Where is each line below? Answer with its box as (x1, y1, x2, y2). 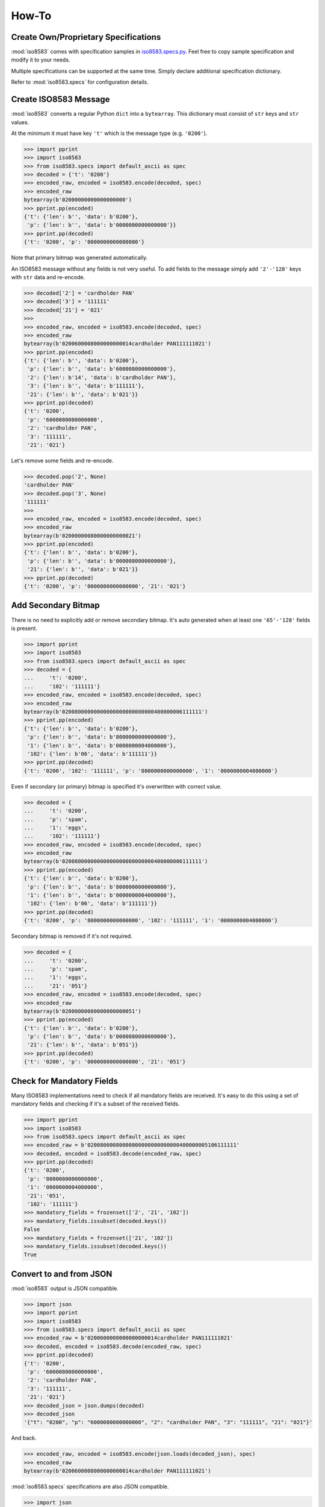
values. (11, 118, 29, 126)
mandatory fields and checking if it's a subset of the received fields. (11, 1100, 180, 1107)
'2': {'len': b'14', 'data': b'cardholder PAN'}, (27, 374, 177, 381)
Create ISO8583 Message (11, 94, 110, 105)
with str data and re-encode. (11, 273, 85, 280)
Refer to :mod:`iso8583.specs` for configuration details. (11, 78, 149, 86)
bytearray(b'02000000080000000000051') (23, 1007, 141, 1015)
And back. (11, 1435, 37, 1442)
